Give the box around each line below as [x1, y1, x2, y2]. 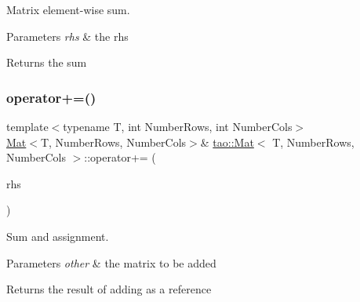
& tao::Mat [200, 133, 254, 150]
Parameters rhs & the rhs [6, 27, 129, 44]
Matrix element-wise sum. [6, 2, 130, 17]
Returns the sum [6, 54, 87, 71]
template [6, 118, 49, 134]
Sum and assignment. [6, 227, 109, 244]
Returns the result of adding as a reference [6, 281, 212, 297]
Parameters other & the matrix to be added [6, 254, 216, 271]
